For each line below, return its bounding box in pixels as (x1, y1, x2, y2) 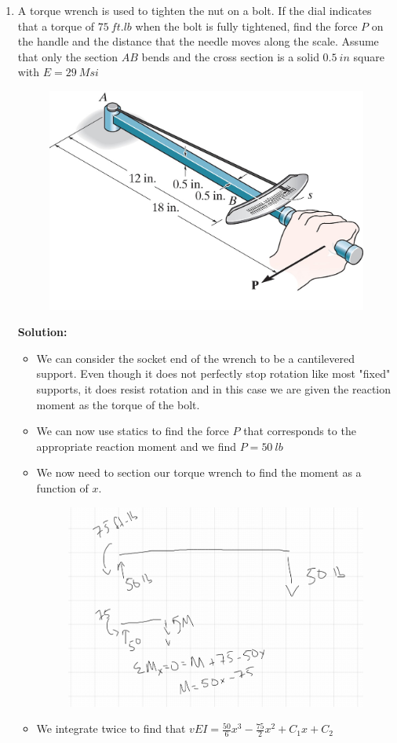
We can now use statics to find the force (36, 423, 229, 439)
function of (36, 479, 89, 496)
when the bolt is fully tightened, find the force (135, 17, 358, 34)
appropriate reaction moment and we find (36, 437, 237, 454)
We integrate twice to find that (36, 720, 186, 737)
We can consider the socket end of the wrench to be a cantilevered (36, 350, 355, 366)
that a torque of (17, 17, 95, 34)
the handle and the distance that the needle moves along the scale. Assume (17, 33, 379, 49)
